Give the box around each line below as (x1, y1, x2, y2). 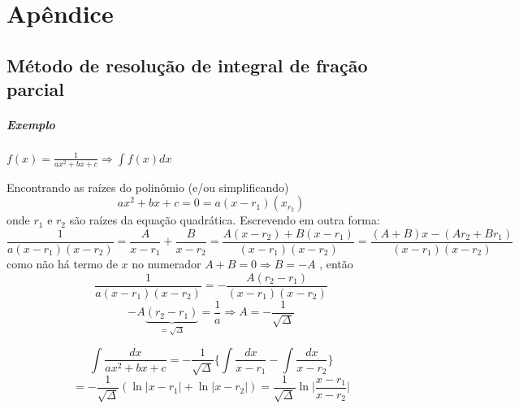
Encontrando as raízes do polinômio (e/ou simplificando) (6, 178, 289, 195)
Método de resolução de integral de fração (6, 52, 368, 77)
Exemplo (6, 116, 55, 133)
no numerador (132, 255, 201, 272)
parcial (6, 76, 64, 102)
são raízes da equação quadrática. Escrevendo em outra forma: (69, 211, 380, 228)
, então (319, 255, 353, 272)
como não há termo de (6, 255, 118, 272)
